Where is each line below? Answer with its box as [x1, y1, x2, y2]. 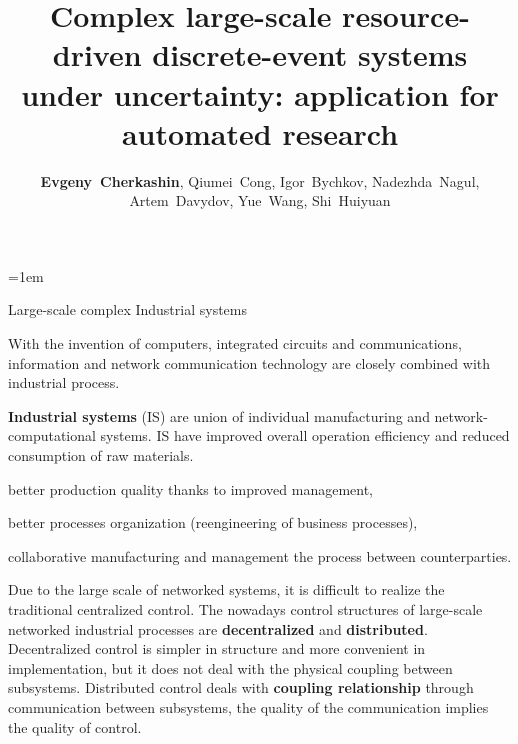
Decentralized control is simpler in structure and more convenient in [8, 638, 426, 659]
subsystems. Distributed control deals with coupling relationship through [8, 677, 474, 698]
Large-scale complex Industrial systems [8, 299, 248, 320]
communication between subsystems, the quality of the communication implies [8, 696, 489, 717]
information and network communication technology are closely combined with [8, 352, 491, 373]
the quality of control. [8, 716, 142, 737]
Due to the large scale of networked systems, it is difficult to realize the [8, 579, 445, 600]
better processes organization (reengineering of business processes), [8, 512, 418, 533]
